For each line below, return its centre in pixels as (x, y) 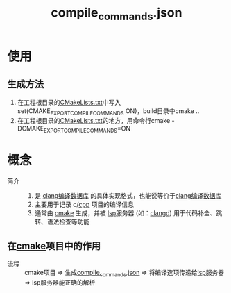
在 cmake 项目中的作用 (54, 245)
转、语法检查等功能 (62, 222)
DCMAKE (31, 128)
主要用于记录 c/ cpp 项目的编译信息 (84, 204)
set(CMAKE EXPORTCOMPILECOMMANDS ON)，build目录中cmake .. (108, 111)
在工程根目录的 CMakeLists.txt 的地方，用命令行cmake (94, 121)
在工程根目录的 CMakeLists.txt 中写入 (69, 102)
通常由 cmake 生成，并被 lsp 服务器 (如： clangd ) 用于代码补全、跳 (128, 213)
